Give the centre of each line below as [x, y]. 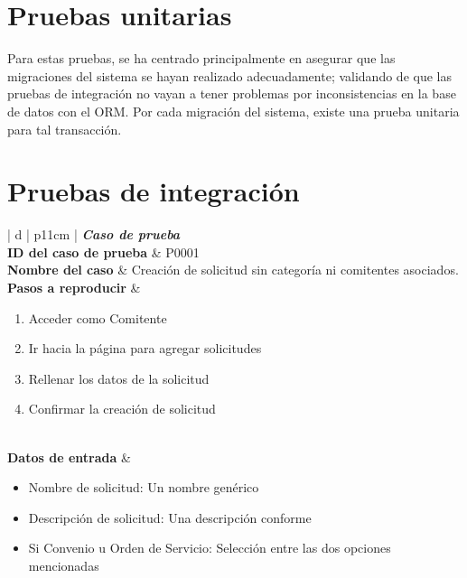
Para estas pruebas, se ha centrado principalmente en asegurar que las [201, 58]
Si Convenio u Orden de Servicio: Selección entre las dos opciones [210, 548]
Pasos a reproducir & [74, 287]
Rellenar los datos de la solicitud [119, 378]
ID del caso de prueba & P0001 [103, 252]
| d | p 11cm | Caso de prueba [94, 234]
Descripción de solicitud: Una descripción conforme [170, 517]
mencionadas [64, 565]
